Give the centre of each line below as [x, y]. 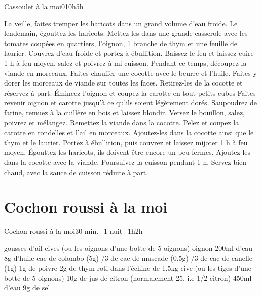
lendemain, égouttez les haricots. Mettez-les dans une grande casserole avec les [126, 33]
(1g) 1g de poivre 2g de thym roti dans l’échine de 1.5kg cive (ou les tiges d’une [128, 268]
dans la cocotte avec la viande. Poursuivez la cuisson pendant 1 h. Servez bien [125, 162]
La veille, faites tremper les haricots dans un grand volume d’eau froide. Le [121, 23]
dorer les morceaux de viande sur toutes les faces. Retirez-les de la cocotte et [123, 83]
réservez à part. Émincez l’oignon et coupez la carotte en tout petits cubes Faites [130, 92]
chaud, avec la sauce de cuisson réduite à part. [76, 172]
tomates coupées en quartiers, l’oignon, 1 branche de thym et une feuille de [121, 43]
